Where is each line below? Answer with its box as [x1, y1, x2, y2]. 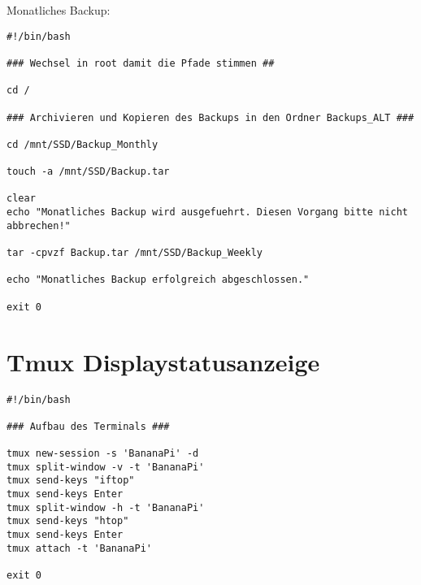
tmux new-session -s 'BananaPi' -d [7, 448, 199, 460]
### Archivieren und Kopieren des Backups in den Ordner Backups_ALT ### [7, 111, 414, 123]
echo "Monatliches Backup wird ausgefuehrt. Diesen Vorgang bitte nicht [7, 206, 408, 219]
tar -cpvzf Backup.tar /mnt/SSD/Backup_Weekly [7, 247, 263, 259]
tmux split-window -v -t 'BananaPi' [7, 461, 205, 473]
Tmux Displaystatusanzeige [7, 344, 320, 378]
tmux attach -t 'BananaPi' [7, 542, 152, 554]
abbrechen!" [7, 219, 71, 232]
